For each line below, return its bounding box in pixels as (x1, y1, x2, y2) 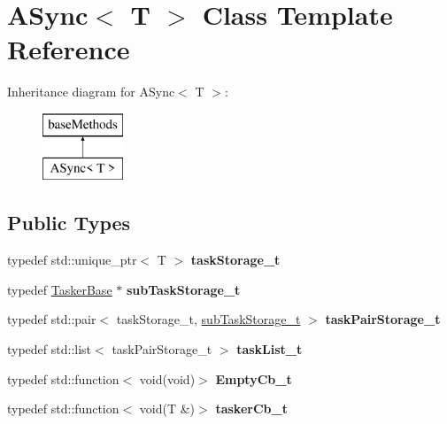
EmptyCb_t (215, 369, 292, 388)
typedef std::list (7, 340, 92, 358)
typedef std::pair (7, 310, 96, 328)
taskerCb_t (215, 399, 288, 418)
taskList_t (236, 340, 303, 358)
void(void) (139, 369, 196, 388)
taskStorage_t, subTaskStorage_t (116, 310, 301, 328)
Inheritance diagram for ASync (7, 82, 175, 101)
